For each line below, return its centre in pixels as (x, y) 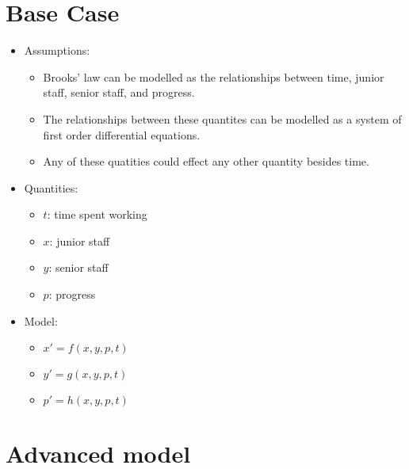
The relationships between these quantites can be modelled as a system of (222, 118)
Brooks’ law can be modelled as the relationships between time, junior (214, 76)
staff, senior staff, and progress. (119, 92)
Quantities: (51, 187)
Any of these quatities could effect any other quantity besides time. (206, 161)
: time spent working (97, 214)
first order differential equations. (122, 134)
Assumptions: (57, 50)
